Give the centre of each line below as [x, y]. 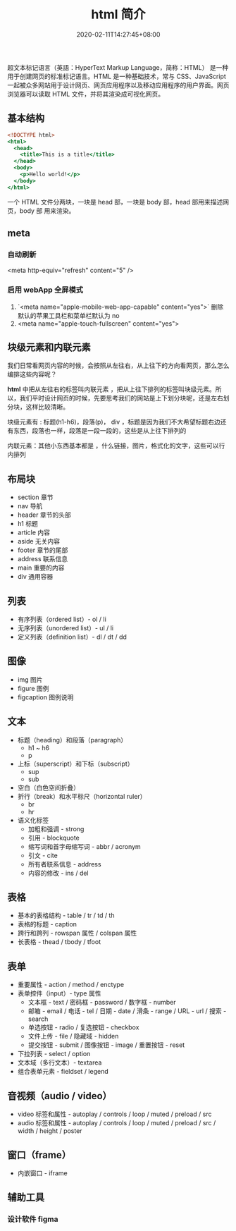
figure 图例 [33, 688]
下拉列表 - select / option [54, 1054]
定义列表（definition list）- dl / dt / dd [72, 637]
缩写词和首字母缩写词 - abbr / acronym [84, 846]
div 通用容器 [35, 577]
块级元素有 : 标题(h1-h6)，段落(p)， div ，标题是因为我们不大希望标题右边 [114, 422]
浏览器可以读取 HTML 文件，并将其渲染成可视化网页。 [86, 94]
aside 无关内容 [39, 541]
